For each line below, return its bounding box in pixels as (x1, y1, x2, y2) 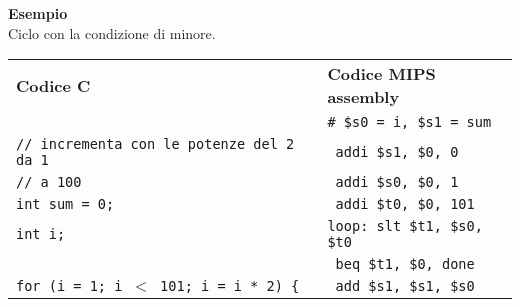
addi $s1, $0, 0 (335, 144, 459, 161)
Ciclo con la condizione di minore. (8, 22, 216, 43)
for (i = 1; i (16, 278, 123, 295)
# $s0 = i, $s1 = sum (327, 114, 492, 131)
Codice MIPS (327, 62, 436, 86)
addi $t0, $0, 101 (335, 196, 475, 213)
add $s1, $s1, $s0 (335, 278, 475, 295)
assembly (327, 85, 400, 109)
